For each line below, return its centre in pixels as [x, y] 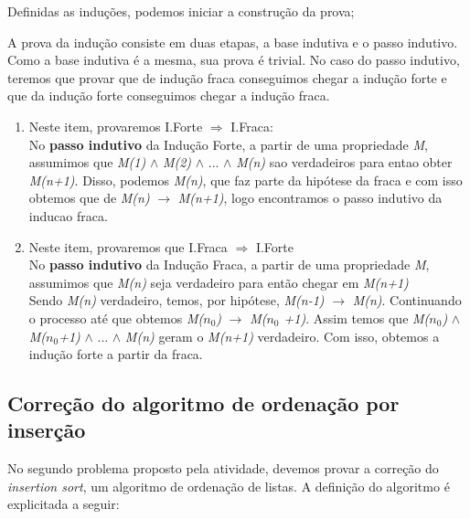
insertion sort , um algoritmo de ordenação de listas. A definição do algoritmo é [229, 486]
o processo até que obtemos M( [116, 318]
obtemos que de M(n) [89, 198]
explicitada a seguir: [64, 504]
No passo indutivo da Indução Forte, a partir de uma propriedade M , [228, 144]
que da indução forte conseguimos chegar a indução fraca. [169, 95]
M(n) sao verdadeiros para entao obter [344, 162]
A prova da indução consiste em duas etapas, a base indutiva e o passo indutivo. [233, 42]
